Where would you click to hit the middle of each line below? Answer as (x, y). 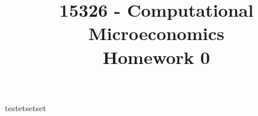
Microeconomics (156, 33)
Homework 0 (156, 57)
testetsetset (26, 107)
